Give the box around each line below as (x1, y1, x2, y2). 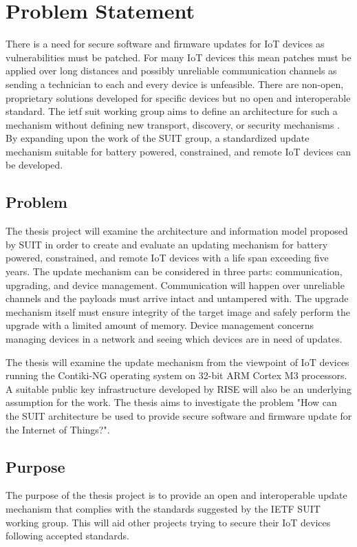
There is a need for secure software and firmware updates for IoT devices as (6, 36, 325, 51)
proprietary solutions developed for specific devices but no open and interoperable (6, 90, 351, 105)
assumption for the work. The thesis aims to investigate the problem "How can (6, 395, 337, 409)
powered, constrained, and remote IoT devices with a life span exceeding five (6, 250, 329, 265)
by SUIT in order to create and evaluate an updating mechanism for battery (6, 237, 328, 251)
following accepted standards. (6, 528, 129, 543)
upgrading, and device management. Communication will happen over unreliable (6, 277, 345, 292)
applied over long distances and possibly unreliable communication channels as (6, 63, 337, 78)
